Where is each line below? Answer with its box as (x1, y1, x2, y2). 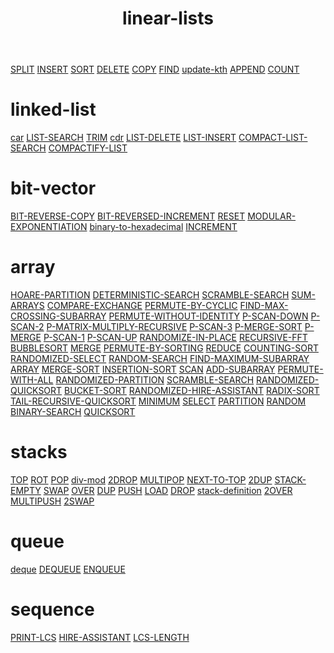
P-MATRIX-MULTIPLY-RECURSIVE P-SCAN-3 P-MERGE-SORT (46, 321, 303, 332)
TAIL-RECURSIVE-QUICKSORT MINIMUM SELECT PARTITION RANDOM (10, 395, 307, 407)
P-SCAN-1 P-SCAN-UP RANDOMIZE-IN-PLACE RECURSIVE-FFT (43, 332, 308, 343)
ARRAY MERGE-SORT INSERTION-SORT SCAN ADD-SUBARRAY (10, 363, 276, 375)
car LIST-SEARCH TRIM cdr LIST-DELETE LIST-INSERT (10, 132, 237, 144)
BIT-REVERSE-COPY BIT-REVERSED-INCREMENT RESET (10, 210, 246, 222)
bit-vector (10, 177, 97, 200)
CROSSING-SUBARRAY (10, 310, 107, 322)
